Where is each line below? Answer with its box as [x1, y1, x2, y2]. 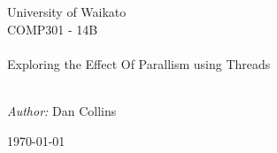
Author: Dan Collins [7, 101, 117, 119]
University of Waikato [7, 3, 127, 20]
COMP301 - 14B [7, 19, 98, 38]
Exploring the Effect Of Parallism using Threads [7, 54, 271, 73]
